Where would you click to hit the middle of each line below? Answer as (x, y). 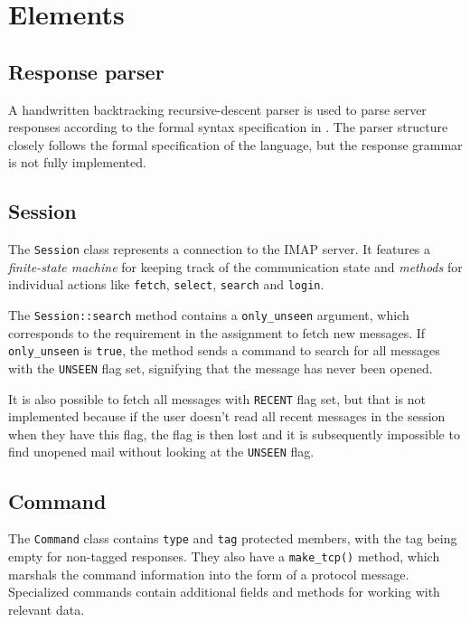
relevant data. (47, 609)
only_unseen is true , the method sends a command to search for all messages (224, 350)
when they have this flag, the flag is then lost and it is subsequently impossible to (234, 434)
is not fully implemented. (77, 162)
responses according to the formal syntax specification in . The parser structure (228, 127)
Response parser (86, 71)
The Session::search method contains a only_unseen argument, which (209, 315)
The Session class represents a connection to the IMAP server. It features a (220, 249)
